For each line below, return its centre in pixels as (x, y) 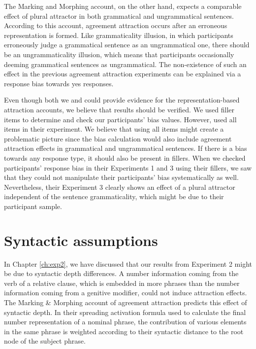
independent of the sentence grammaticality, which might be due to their (114, 196)
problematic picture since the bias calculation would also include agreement (118, 138)
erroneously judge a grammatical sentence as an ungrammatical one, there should (127, 45)
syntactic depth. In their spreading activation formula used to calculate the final (125, 312)
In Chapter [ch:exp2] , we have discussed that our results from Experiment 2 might (128, 263)
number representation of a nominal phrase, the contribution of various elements (125, 322)
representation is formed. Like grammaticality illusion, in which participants (119, 35)
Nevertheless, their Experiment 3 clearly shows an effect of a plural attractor (120, 187)
